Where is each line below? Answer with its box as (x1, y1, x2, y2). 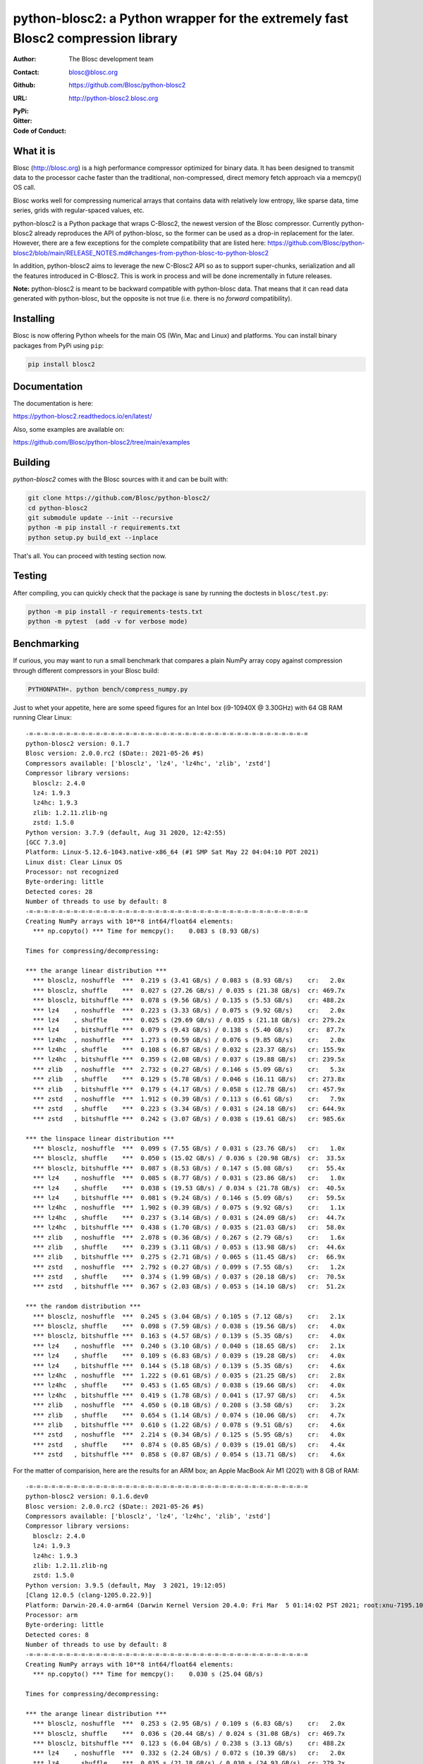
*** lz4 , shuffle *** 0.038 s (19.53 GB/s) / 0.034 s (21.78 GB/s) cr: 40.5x (32, 1184, 345, 1192)
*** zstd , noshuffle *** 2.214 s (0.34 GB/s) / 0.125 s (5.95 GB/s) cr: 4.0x (32, 1431, 345, 1439)
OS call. (13, 183, 36, 192)
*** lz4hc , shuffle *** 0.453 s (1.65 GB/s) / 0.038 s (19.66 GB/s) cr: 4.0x (32, 1382, 345, 1389)
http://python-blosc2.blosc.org (68, 94, 159, 102)
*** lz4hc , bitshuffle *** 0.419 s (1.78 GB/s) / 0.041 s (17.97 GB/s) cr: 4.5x (32, 1391, 345, 1399)
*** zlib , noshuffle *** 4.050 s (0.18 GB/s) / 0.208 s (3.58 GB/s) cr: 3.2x (32, 1401, 345, 1409)
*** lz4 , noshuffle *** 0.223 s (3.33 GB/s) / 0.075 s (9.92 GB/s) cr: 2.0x (32, 1006, 345, 1014)
